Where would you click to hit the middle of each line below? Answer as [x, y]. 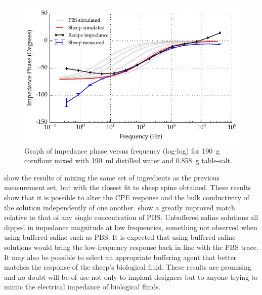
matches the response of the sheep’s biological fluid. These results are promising [128, 267]
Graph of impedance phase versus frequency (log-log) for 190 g [122, 150]
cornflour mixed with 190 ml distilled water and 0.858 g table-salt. [128, 160]
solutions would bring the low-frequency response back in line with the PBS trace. [131, 247]
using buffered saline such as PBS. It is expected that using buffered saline [120, 237]
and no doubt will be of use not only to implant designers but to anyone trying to [131, 276]
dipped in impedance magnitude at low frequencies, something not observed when [131, 227]
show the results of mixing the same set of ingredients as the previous [112, 177]
